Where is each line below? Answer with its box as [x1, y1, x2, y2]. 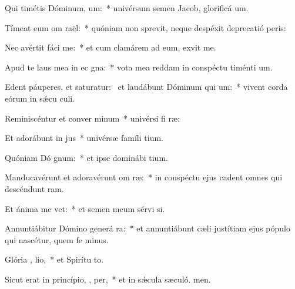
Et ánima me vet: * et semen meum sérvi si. [5, 202, 165, 214]
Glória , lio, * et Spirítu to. [5, 253, 104, 266]
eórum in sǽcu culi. [5, 92, 75, 104]
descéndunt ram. [5, 182, 64, 194]
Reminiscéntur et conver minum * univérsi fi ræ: [5, 112, 180, 124]
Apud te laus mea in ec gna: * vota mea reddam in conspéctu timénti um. [5, 61, 273, 73]
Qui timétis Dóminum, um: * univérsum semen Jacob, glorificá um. [5, 2, 249, 14]
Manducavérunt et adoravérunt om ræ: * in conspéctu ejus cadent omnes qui [5, 171, 283, 183]
